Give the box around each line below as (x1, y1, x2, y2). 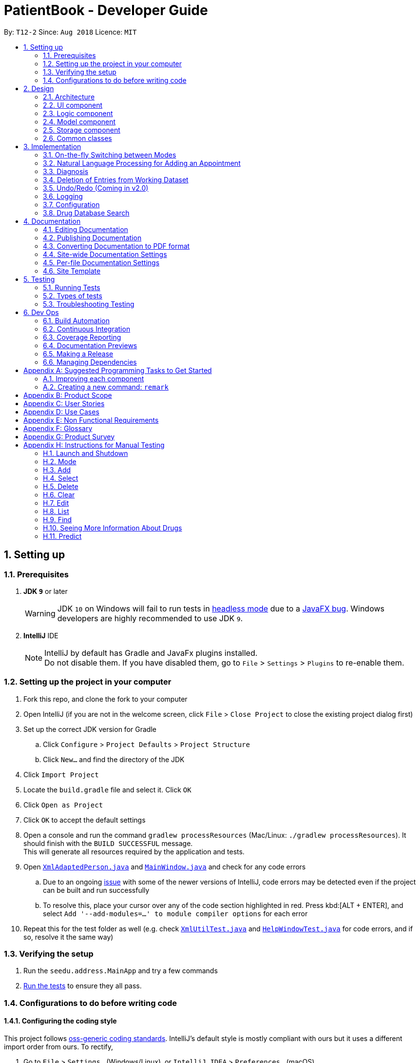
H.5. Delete (43, 482, 78, 491)
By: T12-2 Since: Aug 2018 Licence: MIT (4, 27, 137, 36)
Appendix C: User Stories (23, 399, 105, 408)
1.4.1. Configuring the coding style (4, 1017, 117, 1025)
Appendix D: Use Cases (23, 407, 99, 416)
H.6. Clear (43, 490, 75, 499)
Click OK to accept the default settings (23, 815, 146, 824)
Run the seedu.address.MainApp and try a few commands (23, 966, 218, 975)
